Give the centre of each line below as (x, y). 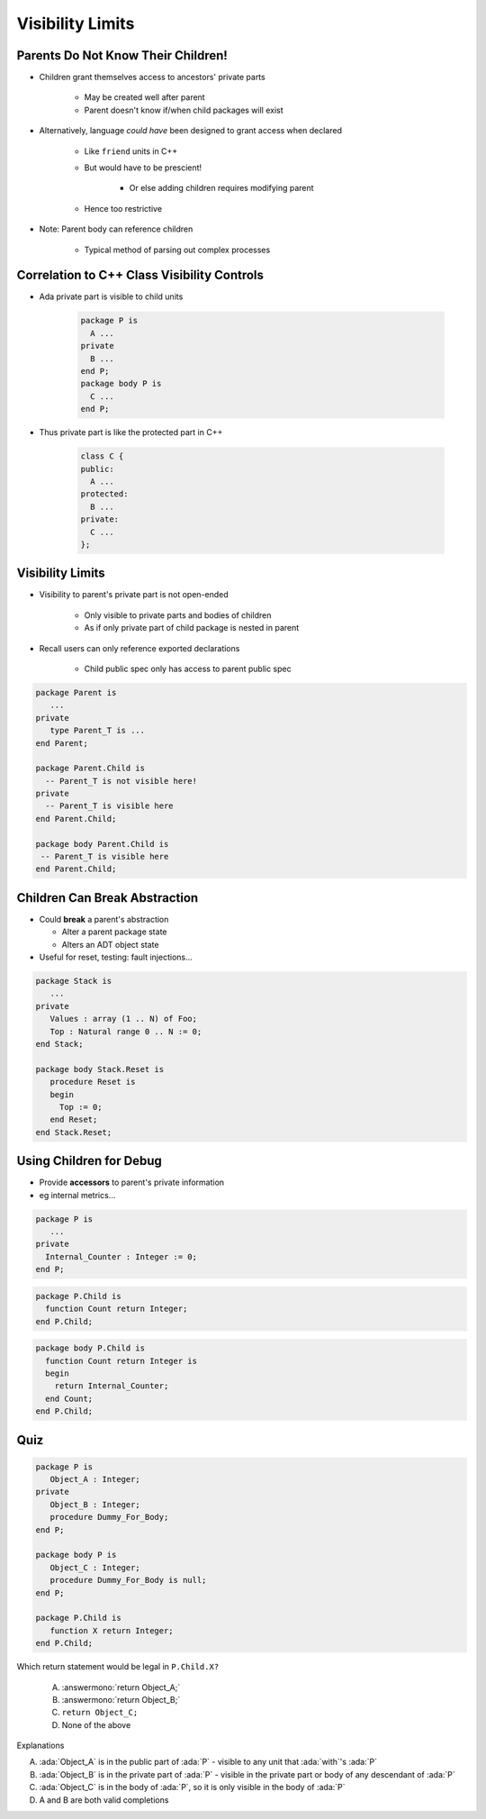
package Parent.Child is (90, 769)
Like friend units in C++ (131, 151)
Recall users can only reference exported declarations (139, 648)
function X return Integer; (112, 1630)
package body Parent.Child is (102, 844)
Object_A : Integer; (95, 1479)
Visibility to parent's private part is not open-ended (134, 595)
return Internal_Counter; (112, 1386)
